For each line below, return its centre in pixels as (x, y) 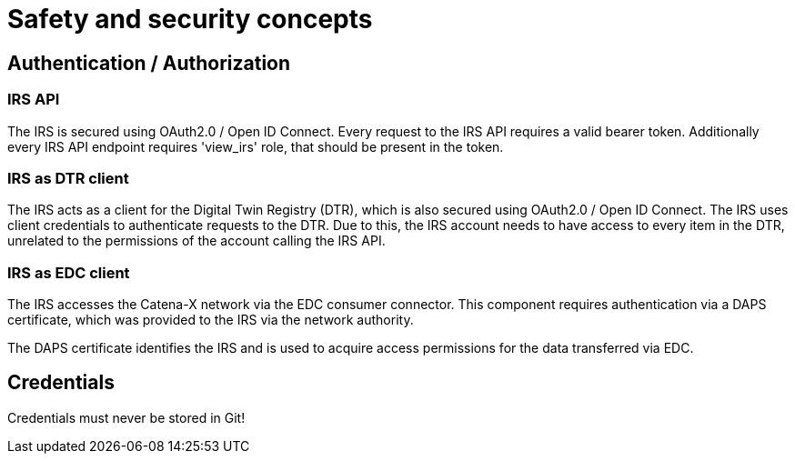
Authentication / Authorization (149, 63)
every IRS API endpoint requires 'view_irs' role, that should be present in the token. (256, 146)
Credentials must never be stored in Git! (126, 417)
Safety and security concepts (190, 19)
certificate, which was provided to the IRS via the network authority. (211, 320)
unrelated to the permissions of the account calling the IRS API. (196, 241)
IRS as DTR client (68, 178)
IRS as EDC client (69, 272)
